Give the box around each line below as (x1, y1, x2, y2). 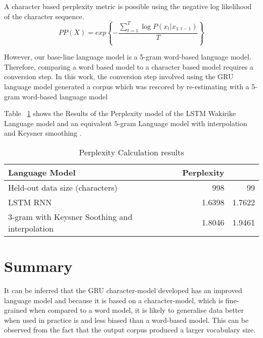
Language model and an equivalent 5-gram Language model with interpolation (4, 118, 247, 128)
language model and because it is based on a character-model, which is (4, 295, 224, 305)
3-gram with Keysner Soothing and (8, 210, 133, 222)
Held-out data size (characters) (8, 181, 118, 193)
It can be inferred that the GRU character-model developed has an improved (4, 285, 242, 296)
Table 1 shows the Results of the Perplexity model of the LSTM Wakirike (4, 108, 236, 119)
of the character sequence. (4, 11, 84, 21)
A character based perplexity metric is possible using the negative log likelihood (4, 1, 252, 11)
